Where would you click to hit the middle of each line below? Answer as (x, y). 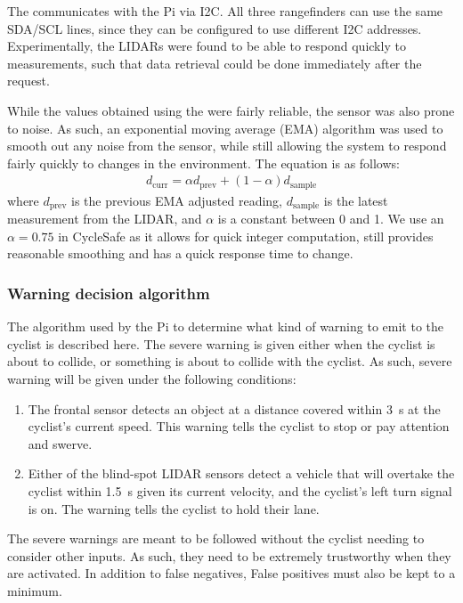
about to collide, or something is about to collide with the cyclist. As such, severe (230, 361)
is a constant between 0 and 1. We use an (331, 219)
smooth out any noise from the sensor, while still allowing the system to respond (227, 146)
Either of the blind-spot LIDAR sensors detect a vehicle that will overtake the (241, 473)
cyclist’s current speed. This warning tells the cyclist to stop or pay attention (239, 426)
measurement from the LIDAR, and (105, 219)
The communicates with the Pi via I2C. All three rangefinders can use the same (225, 11)
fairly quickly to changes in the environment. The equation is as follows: (203, 163)
